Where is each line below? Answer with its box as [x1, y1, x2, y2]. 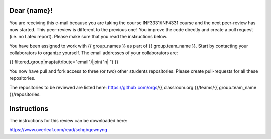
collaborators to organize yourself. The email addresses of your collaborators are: [9, 50, 178, 56]
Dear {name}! [9, 6, 53, 15]
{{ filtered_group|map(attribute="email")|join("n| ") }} [9, 59, 119, 65]
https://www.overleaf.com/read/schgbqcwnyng [9, 127, 108, 133]
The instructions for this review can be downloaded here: [9, 117, 128, 123]
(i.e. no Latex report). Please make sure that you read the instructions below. [9, 34, 168, 40]
